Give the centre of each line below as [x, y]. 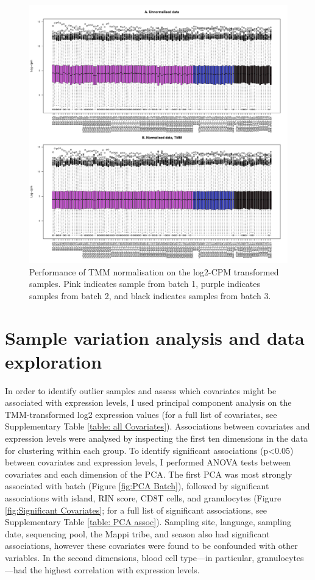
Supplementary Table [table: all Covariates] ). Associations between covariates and [157, 426]
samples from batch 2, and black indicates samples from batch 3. [150, 295]
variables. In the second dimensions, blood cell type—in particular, [130, 557]
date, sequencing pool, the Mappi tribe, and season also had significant [137, 533]
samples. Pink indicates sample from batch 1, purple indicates [145, 284]
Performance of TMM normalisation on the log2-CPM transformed [154, 271]
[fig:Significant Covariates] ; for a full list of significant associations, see [136, 510]
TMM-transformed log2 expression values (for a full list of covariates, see [141, 414]
